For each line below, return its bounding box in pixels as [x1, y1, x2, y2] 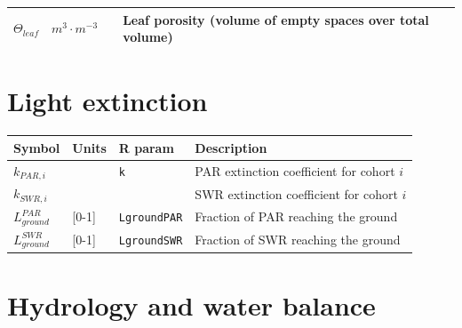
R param [118, 138, 174, 156]
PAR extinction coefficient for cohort [195, 162, 395, 180]
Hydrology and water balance [7, 286, 376, 323]
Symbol [13, 138, 60, 156]
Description [195, 138, 267, 156]
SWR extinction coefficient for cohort [195, 184, 398, 203]
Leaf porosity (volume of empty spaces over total [123, 10, 429, 28]
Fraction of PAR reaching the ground [195, 207, 398, 226]
